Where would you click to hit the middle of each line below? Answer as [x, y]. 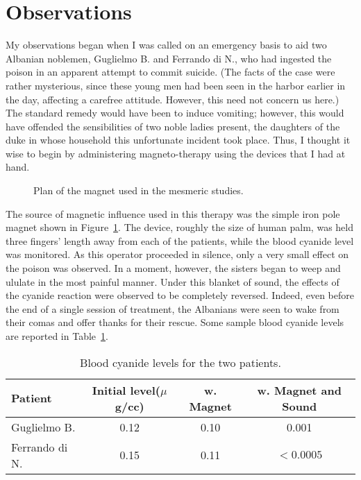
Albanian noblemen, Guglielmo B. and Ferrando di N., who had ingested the [169, 58]
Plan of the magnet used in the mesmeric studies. [138, 190]
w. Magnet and [300, 390]
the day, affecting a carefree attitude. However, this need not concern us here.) [173, 99]
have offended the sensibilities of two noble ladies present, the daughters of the [173, 126]
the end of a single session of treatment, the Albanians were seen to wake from [173, 308]
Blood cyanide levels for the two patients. [180, 362]
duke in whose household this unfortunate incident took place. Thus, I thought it [178, 140]
